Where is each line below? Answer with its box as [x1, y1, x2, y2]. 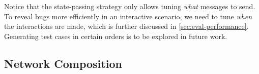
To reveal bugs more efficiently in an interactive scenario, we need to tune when [4, 11, 252, 21]
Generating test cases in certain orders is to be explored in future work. [4, 30, 227, 41]
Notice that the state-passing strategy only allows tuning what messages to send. [4, 1, 255, 11]
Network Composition [4, 55, 122, 71]
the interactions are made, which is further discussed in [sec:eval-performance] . [4, 21, 249, 31]
